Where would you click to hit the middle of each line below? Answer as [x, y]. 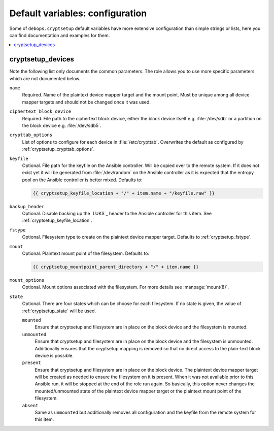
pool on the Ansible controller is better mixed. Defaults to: [82, 180]
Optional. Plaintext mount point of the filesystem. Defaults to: [86, 253]
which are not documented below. [45, 78]
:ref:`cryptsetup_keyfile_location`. [57, 220]
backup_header [27, 206]
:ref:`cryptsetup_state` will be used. [59, 311]
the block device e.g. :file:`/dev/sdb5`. [62, 125]
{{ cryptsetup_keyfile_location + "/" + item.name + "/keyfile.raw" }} [124, 193]
